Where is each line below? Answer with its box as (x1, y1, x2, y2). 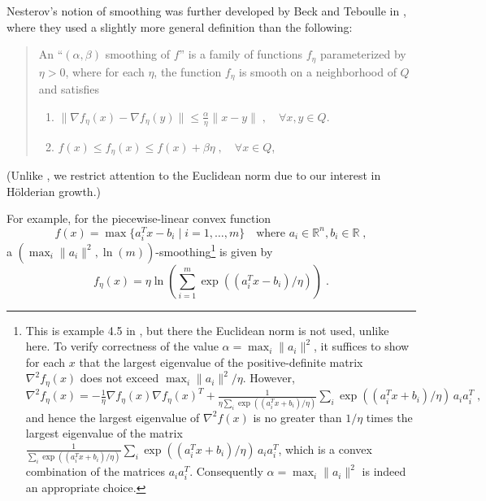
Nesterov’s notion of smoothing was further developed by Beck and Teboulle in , (7, 2, 406, 19)
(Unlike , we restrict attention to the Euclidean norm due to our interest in (7, 166, 381, 183)
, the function (154, 63, 222, 80)
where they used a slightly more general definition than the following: (7, 18, 353, 35)
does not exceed (80, 369, 159, 386)
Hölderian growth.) (7, 182, 101, 199)
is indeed (362, 463, 406, 480)
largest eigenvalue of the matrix (25, 425, 183, 442)
